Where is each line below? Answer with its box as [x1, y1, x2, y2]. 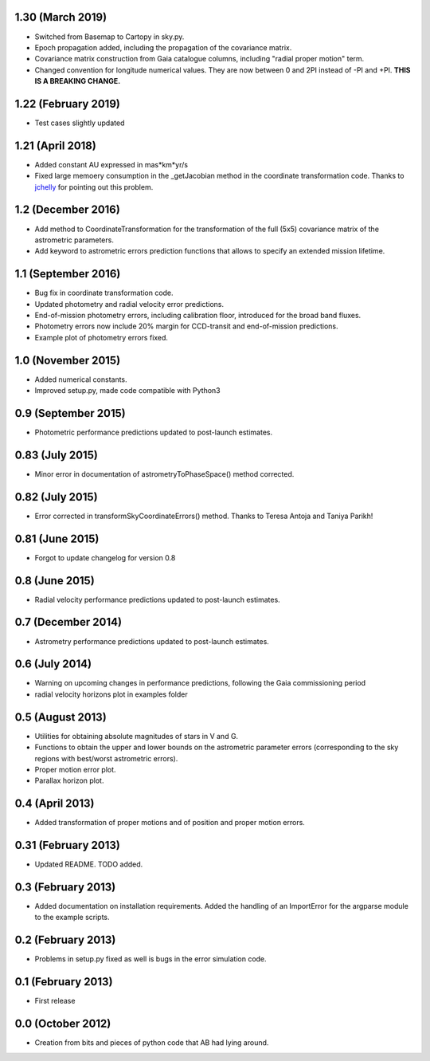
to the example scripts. [34, 913, 111, 922]
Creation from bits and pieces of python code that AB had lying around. [34, 1038, 269, 1047]
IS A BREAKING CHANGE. [34, 77, 121, 86]
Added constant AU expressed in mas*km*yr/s [34, 159, 189, 169]
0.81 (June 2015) [14, 532, 100, 545]
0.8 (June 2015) [14, 574, 95, 587]
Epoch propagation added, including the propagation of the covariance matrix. [34, 42, 292, 52]
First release [34, 996, 76, 1006]
